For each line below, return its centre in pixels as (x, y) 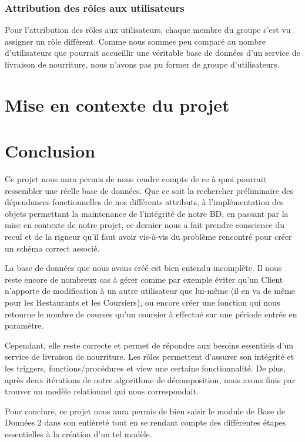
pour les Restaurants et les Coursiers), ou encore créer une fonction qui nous (143, 302)
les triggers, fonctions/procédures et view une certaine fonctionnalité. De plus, (145, 368)
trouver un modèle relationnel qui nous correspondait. (102, 391)
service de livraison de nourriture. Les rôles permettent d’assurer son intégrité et (150, 356)
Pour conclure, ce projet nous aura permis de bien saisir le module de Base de (145, 411)
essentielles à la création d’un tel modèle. (78, 433)
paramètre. (24, 325)
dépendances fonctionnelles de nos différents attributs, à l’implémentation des (144, 202)
